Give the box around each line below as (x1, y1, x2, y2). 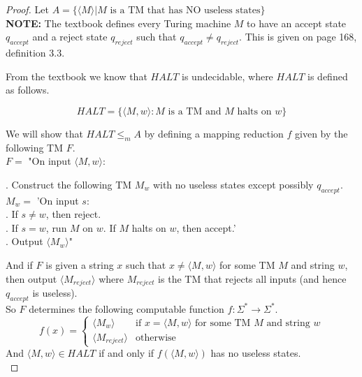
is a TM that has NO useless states (110, 6, 261, 15)
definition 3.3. (6, 45, 65, 59)
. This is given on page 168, (239, 29, 357, 44)
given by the (295, 126, 348, 140)
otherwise (136, 332, 176, 343)
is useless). (32, 285, 78, 300)
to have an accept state (247, 15, 347, 30)
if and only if (99, 346, 154, 360)
